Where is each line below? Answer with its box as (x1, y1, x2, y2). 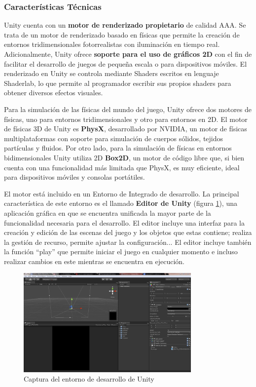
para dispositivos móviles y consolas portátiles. (4, 172, 145, 182)
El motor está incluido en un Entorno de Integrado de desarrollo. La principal (4, 188, 239, 198)
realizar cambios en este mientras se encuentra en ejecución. (4, 256, 184, 266)
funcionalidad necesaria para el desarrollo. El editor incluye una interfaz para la (4, 217, 245, 228)
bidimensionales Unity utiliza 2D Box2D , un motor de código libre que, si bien (4, 152, 245, 162)
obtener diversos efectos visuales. (4, 87, 103, 98)
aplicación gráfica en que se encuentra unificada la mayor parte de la (4, 207, 211, 218)
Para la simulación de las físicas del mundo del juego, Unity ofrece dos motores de (4, 104, 252, 114)
